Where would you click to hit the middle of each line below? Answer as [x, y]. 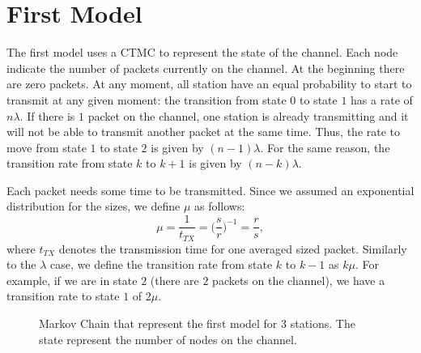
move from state [47, 147]
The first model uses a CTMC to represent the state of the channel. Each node [202, 52]
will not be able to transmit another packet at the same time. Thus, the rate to [204, 132]
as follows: [219, 206]
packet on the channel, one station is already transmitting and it [248, 115]
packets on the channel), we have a [299, 280]
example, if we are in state [72, 280]
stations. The [323, 323]
